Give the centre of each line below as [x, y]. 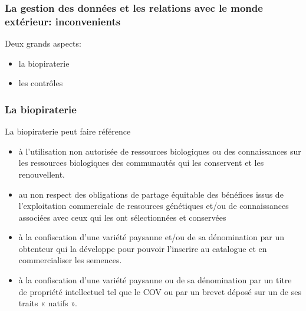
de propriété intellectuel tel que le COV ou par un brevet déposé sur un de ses [160, 291]
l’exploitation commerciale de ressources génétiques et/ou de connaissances [154, 206]
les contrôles [41, 83]
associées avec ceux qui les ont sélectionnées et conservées [122, 217]
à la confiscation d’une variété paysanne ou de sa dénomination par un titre [155, 280]
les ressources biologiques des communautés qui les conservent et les [141, 163]
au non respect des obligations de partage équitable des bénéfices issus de [151, 194]
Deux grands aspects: [43, 43]
